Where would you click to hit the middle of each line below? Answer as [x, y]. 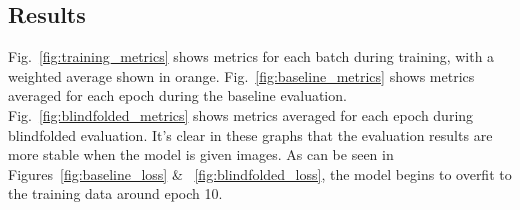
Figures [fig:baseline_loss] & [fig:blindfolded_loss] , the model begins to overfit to [260, 173]
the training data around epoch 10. [115, 193]
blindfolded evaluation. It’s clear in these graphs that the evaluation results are [250, 134]
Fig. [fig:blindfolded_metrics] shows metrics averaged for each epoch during [241, 114]
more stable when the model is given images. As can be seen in [201, 154]
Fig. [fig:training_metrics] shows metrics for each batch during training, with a [251, 56]
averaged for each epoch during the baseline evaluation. [177, 95]
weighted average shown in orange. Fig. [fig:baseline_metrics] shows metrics [241, 75]
